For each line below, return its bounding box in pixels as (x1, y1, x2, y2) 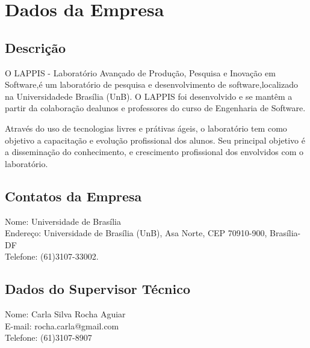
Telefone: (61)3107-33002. (5, 250, 99, 263)
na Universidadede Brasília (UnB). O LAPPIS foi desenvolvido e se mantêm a (5, 90, 293, 102)
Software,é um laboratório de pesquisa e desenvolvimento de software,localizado (5, 78, 298, 91)
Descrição (5, 38, 66, 56)
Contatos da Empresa (5, 186, 142, 205)
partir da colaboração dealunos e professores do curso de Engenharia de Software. (5, 102, 306, 114)
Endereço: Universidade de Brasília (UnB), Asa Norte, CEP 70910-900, (5, 227, 267, 239)
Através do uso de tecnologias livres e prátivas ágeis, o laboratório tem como (5, 121, 287, 134)
